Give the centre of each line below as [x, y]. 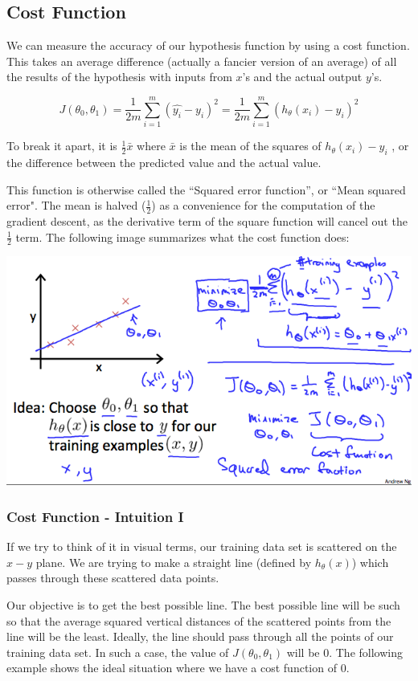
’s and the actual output [302, 77]
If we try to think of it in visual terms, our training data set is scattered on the [202, 546]
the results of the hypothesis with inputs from [119, 77]
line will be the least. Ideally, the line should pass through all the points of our [200, 636]
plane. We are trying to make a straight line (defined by [174, 562]
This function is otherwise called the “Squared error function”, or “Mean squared [206, 189]
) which [370, 562]
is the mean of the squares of [250, 146]
